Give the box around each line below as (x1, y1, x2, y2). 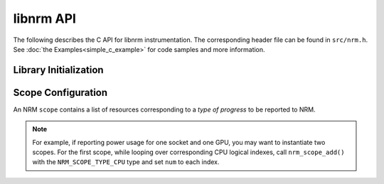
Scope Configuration (13, 86, 108, 99)
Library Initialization (13, 64, 104, 76)
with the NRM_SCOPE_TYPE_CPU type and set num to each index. (32, 158, 220, 166)
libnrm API (13, 11, 76, 26)
